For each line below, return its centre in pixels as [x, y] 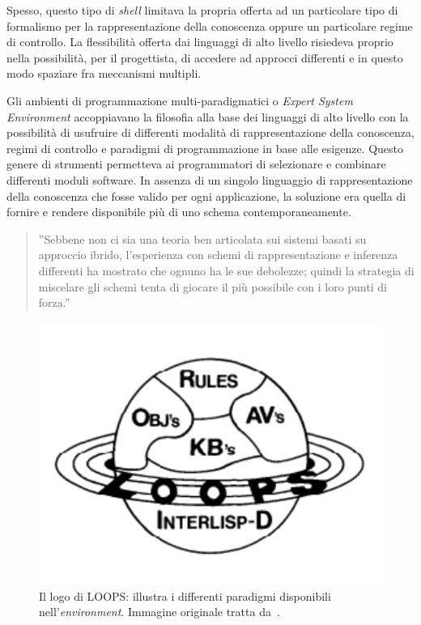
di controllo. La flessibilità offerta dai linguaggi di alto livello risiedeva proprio [200, 42]
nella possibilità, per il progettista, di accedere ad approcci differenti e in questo [205, 57]
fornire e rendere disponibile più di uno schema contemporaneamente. [179, 212]
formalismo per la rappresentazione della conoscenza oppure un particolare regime [210, 26]
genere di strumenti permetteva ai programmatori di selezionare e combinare [196, 164]
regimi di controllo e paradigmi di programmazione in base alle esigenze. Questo [205, 148]
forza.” [54, 302]
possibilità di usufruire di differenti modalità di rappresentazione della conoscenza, [210, 132]
